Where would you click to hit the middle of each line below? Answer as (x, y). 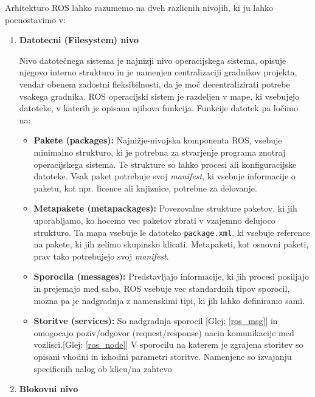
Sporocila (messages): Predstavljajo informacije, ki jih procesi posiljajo (171, 276)
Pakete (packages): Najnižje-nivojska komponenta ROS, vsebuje (158, 140)
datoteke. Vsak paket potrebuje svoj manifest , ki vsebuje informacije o (164, 176)
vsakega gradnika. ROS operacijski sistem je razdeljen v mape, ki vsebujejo (159, 96)
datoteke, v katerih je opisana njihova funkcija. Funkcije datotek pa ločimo (158, 108)
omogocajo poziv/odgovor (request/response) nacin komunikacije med (164, 332)
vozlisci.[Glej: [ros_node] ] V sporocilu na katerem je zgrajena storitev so (168, 344)
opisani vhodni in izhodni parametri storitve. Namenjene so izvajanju (163, 356)
